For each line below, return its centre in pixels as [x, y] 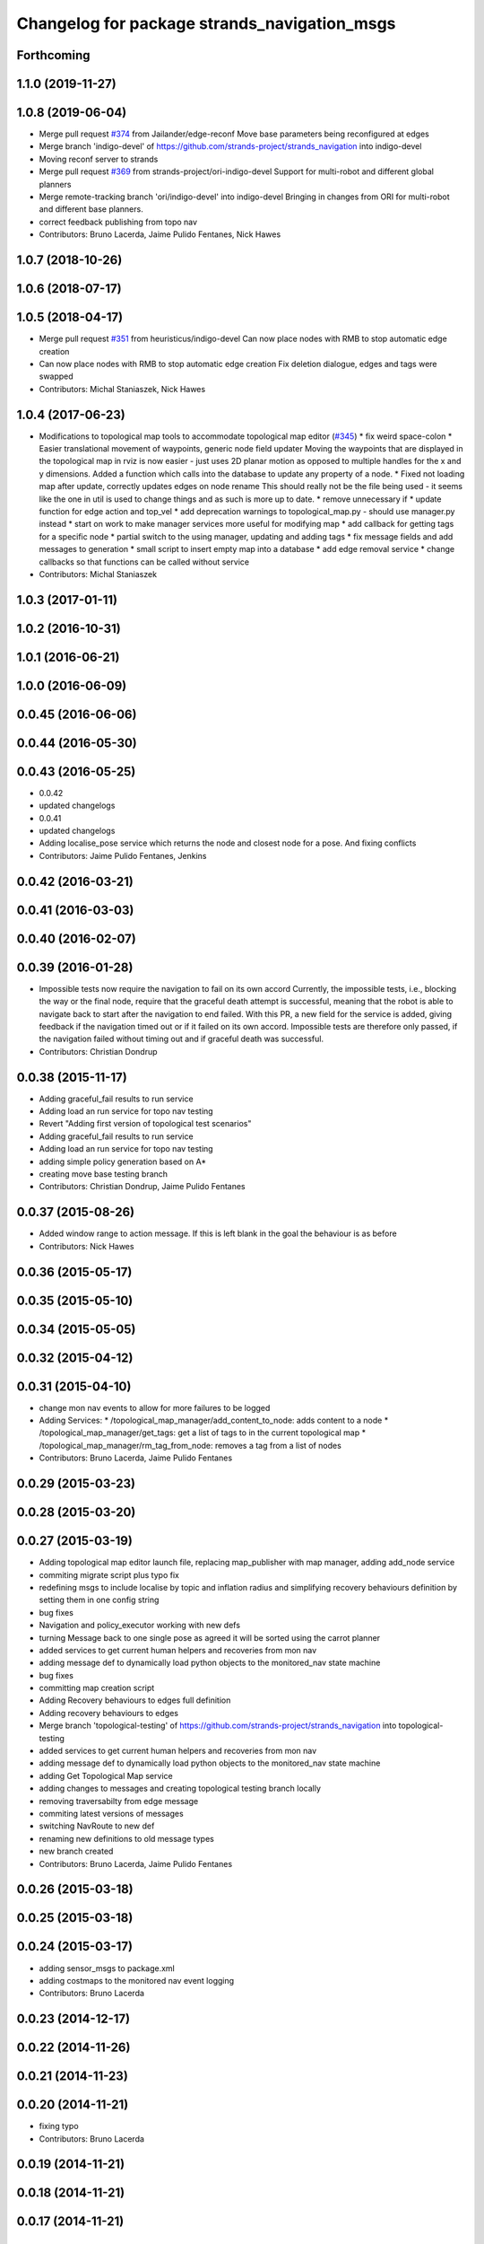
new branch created [76, 1851]
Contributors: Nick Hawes [86, 1246]
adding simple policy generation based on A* [122, 1161]
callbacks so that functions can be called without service [144, 562]
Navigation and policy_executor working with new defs [140, 1626]
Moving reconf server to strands [99, 159]
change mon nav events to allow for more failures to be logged [155, 1407]
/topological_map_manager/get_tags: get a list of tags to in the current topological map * [203, 1433]
